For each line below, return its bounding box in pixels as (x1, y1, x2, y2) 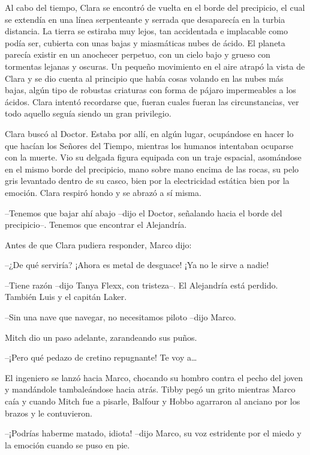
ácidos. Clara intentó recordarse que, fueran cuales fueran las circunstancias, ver (5, 95, 299, 108)
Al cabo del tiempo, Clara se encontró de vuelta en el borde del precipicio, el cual (5, 1, 305, 13)
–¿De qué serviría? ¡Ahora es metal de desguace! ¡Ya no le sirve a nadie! (5, 258, 269, 271)
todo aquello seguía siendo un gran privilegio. (5, 107, 171, 120)
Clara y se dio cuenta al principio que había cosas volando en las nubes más (5, 72, 284, 84)
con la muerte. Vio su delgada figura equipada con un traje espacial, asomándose (5, 151, 302, 163)
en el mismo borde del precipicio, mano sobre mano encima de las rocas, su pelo (5, 162, 299, 175)
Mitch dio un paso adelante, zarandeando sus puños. (5, 331, 197, 343)
